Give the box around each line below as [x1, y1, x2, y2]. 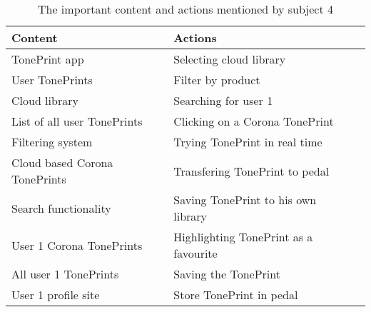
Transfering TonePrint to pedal [173, 162, 330, 179]
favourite [173, 245, 218, 261]
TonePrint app [11, 51, 84, 67]
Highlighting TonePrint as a [173, 228, 313, 245]
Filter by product [173, 71, 260, 88]
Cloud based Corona [11, 154, 113, 171]
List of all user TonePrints [11, 113, 143, 129]
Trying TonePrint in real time [173, 134, 322, 150]
